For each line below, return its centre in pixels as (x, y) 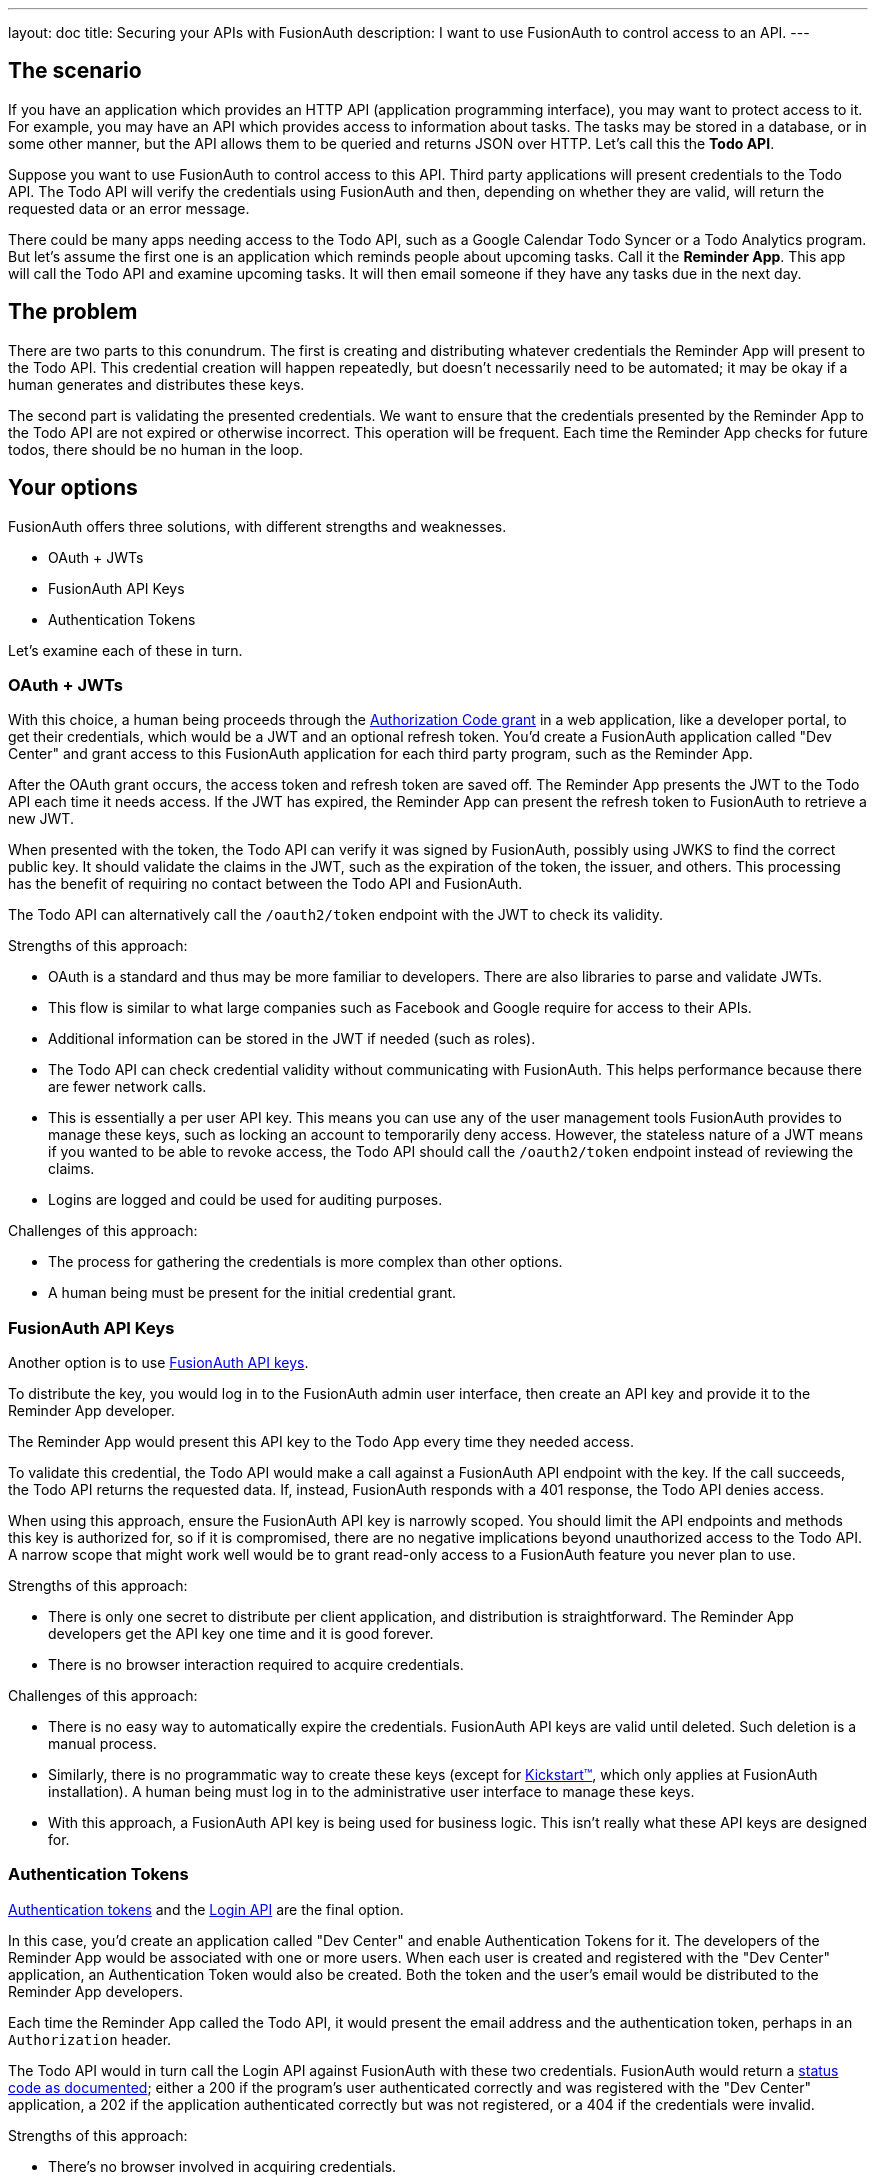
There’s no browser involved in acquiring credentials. (222, 2166)
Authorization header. (90, 2039)
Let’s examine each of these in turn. (125, 650)
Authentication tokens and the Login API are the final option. (206, 1909)
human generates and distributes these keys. (156, 384)
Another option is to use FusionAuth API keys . (158, 1363)
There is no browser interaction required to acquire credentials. (256, 1665)
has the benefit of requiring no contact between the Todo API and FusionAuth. (265, 884)
